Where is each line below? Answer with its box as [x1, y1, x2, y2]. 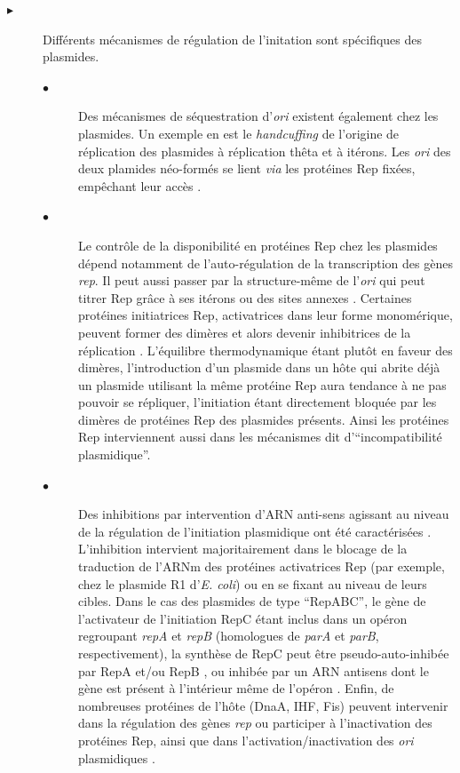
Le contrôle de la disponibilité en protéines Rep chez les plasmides [78, 235, 438, 254]
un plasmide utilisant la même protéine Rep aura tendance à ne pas [78, 375, 447, 394]
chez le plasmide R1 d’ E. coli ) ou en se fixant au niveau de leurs [78, 574, 427, 593]
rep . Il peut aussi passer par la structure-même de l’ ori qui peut [78, 271, 425, 290]
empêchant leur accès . [78, 176, 202, 195]
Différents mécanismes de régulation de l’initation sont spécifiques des [43, 29, 422, 48]
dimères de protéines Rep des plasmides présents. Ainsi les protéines [78, 410, 449, 428]
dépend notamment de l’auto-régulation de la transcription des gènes [78, 253, 453, 272]
